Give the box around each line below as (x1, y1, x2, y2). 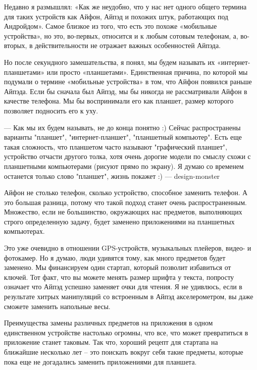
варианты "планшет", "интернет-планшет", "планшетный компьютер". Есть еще (4, 132, 242, 142)
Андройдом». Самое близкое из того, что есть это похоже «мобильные (4, 21, 217, 31)
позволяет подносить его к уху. (4, 105, 98, 115)
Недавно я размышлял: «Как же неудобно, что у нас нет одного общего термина (4, 1, 247, 11)
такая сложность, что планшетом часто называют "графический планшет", (4, 141, 227, 152)
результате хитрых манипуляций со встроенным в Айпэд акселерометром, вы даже (4, 291, 254, 302)
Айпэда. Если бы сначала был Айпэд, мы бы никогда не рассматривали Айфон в (4, 86, 248, 96)
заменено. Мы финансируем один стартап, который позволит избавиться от (4, 262, 231, 272)
